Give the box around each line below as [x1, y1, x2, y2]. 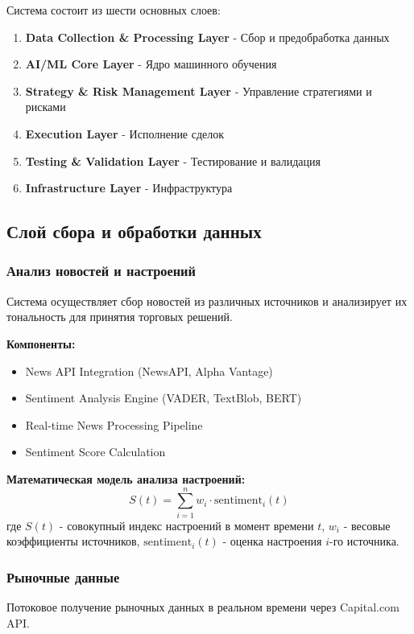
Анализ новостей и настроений [6, 261, 196, 281]
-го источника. [329, 533, 400, 550]
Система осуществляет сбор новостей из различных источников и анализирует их [6, 292, 408, 309]
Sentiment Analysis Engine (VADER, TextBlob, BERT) [25, 389, 302, 406]
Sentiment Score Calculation [25, 443, 166, 460]
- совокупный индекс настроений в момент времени [59, 517, 314, 533]
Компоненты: [6, 335, 76, 352]
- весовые [343, 517, 391, 533]
